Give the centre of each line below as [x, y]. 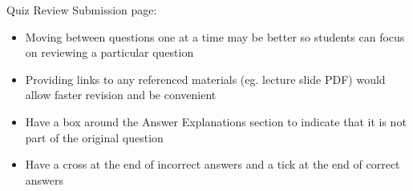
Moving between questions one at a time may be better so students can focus [215, 36]
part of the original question [94, 137]
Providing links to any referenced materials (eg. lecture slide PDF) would [205, 79]
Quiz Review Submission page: [82, 10]
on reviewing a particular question [109, 52]
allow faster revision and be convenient [121, 95]
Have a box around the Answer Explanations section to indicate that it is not [216, 121]
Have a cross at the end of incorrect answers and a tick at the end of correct [213, 164]
